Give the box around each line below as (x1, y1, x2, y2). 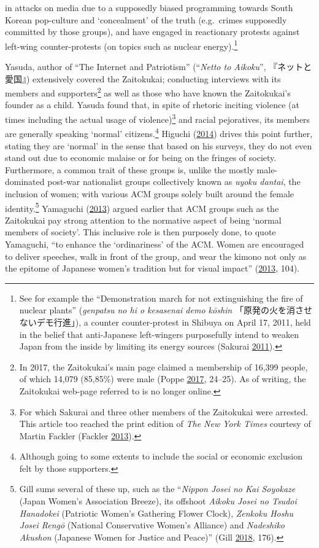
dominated (5, 175, 45, 188)
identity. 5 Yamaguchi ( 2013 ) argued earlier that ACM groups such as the (5, 200, 279, 214)
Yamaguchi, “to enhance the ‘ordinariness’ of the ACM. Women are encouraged (5, 237, 304, 250)
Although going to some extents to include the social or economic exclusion (19, 450, 302, 463)
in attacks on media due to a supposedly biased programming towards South (5, 1, 293, 14)
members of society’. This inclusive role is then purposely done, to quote (5, 225, 276, 238)
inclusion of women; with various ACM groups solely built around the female (5, 187, 294, 200)
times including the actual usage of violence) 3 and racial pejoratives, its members (5, 111, 310, 125)
